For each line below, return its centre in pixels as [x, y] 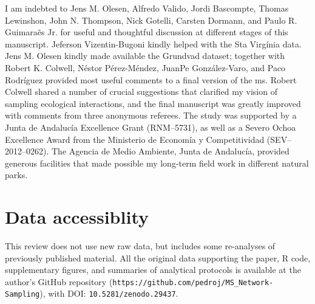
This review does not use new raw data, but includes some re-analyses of [140, 246]
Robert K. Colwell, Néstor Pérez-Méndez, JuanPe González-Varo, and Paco [145, 67]
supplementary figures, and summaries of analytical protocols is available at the [153, 270]
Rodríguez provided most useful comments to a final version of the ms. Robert [151, 79]
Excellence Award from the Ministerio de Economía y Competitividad [135, 139]
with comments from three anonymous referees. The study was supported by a [151, 115]
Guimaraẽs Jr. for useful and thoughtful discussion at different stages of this [147, 32]
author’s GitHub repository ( [59, 281]
